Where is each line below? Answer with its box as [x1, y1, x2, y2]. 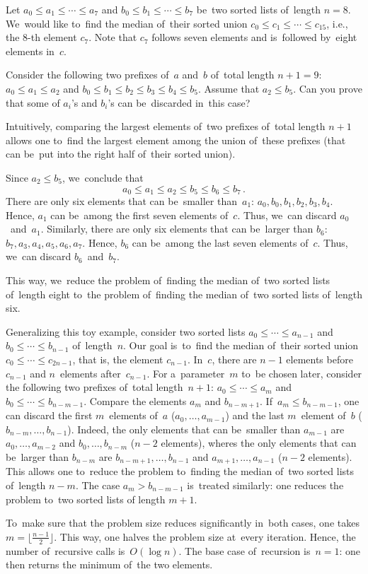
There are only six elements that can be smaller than [6, 193, 237, 208]
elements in [6, 43, 54, 58]
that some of [6, 95, 60, 110]
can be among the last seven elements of [132, 235, 309, 250]
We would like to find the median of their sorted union [6, 16, 248, 30]
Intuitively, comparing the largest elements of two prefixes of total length [6, 119, 326, 134]
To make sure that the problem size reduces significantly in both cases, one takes [6, 515, 360, 530]
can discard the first [6, 408, 93, 423]
